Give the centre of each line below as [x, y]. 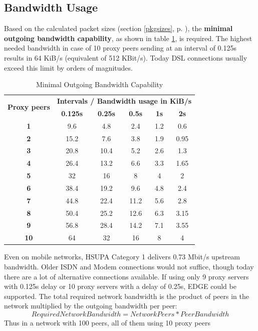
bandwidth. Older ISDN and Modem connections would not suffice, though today [129, 266]
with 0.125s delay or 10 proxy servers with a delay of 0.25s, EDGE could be [120, 286]
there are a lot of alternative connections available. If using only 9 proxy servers [126, 276]
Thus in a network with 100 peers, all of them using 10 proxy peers [107, 322]
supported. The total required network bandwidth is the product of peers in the [126, 296]
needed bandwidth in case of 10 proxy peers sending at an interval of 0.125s [120, 48]
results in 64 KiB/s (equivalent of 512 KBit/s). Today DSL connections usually [126, 57]
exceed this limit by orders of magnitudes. [68, 67]
